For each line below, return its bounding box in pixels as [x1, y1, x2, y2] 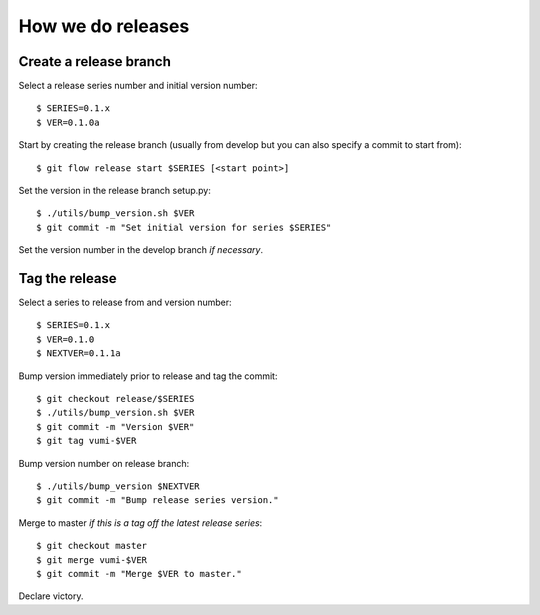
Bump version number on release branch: [18, 457, 190, 469]
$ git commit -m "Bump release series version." [36, 495, 279, 506]
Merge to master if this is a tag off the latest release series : [18, 516, 263, 529]
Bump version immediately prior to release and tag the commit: [18, 370, 278, 382]
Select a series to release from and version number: [18, 296, 232, 309]
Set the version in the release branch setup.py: [18, 185, 212, 197]
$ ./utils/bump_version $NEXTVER [36, 481, 200, 492]
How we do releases [18, 15, 190, 37]
